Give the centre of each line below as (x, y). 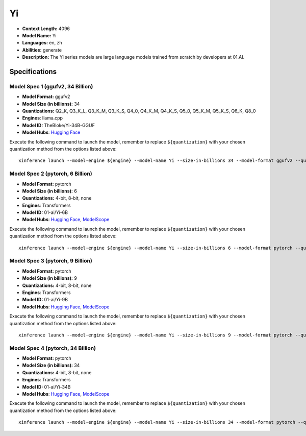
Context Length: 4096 (46, 29)
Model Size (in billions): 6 (50, 191)
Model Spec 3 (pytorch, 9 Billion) (51, 261)
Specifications (33, 71)
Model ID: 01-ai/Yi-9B (45, 300)
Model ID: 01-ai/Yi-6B (45, 212)
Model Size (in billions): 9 (50, 278)
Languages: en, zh (42, 43)
